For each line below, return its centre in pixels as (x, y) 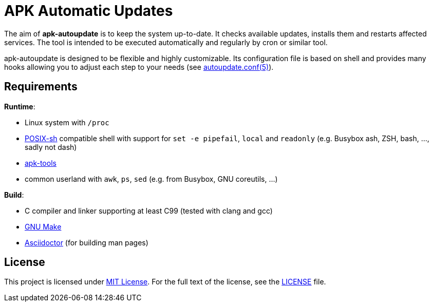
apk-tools (41, 163)
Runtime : (20, 106)
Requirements (41, 87)
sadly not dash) (51, 147)
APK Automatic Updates (89, 11)
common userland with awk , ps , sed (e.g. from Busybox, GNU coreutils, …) (151, 179)
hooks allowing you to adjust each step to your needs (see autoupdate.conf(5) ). (139, 67)
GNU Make (43, 226)
